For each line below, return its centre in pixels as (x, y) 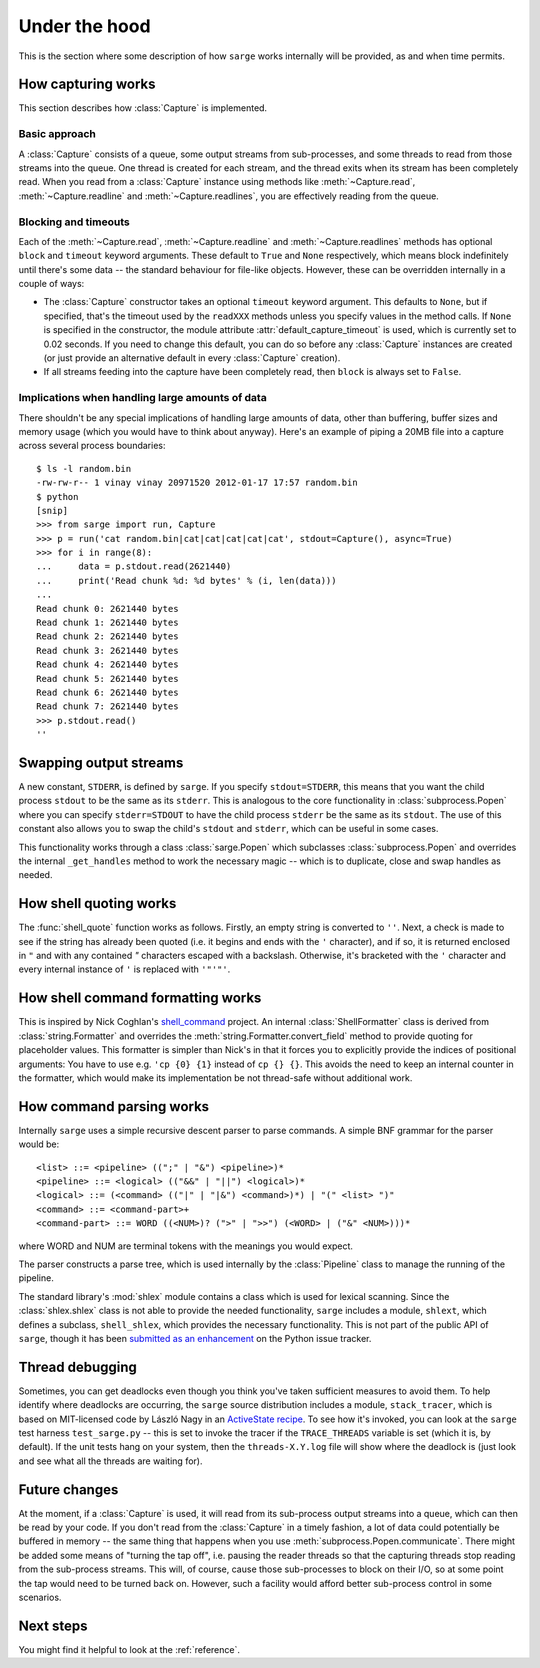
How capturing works (87, 84)
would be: (39, 1144)
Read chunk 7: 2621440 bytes (107, 706)
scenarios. (40, 1597)
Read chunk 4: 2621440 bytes (107, 664)
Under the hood (84, 26)
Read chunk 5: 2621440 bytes (107, 678)
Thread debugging (77, 1366)
